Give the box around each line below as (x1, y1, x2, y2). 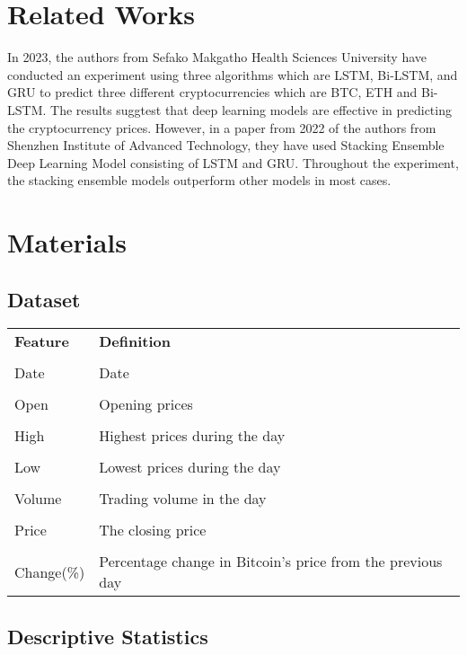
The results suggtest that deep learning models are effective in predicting (50, 100, 452, 119)
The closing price (99, 519, 207, 541)
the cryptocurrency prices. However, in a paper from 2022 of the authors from (7, 118, 436, 137)
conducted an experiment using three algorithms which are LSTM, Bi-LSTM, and (7, 65, 458, 84)
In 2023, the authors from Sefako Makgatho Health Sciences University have (7, 48, 427, 66)
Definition (99, 331, 172, 352)
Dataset (7, 285, 81, 313)
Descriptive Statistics (7, 622, 208, 650)
